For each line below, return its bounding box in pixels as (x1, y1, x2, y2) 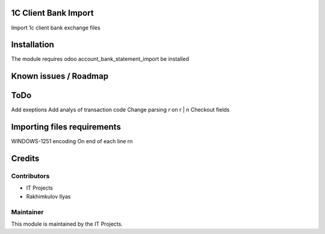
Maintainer (11, 208, 44, 216)
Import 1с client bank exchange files (11, 24, 101, 31)
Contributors (11, 172, 50, 180)
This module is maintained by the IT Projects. (11, 220, 123, 227)
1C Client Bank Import (11, 8, 94, 18)
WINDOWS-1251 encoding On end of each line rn (11, 138, 133, 145)
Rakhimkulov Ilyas (26, 192, 71, 200)
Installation (11, 40, 54, 50)
